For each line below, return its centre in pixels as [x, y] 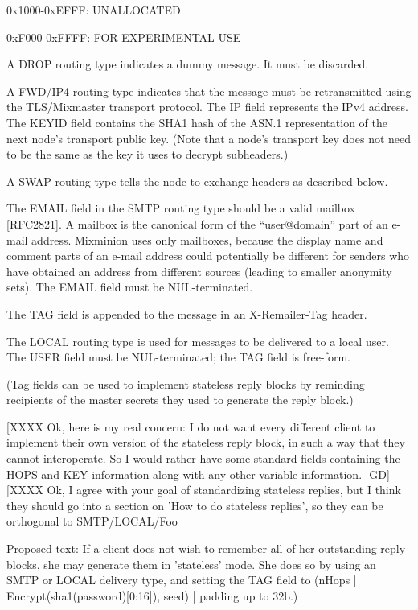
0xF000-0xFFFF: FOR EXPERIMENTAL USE [124, 37]
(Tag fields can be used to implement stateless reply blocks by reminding [186, 383]
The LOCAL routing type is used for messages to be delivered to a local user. [198, 341]
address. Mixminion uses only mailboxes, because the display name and [207, 239]
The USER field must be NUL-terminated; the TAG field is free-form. [178, 357]
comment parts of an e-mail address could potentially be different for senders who [208, 256]
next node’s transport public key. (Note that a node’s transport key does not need [209, 138]
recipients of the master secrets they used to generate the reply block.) [180, 400]
